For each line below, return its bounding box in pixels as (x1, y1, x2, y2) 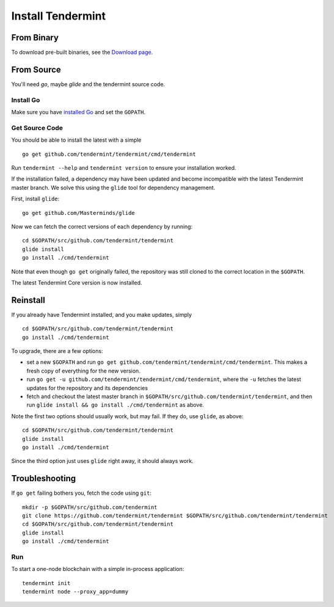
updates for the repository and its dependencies (26, 384, 148, 391)
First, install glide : (11, 195, 60, 203)
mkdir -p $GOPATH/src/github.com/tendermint (22, 504, 158, 511)
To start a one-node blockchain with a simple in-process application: (11, 565, 184, 573)
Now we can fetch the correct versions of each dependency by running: (11, 223, 193, 230)
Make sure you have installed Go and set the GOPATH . (11, 109, 146, 116)
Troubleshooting (11, 473, 76, 484)
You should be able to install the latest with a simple (11, 136, 142, 144)
